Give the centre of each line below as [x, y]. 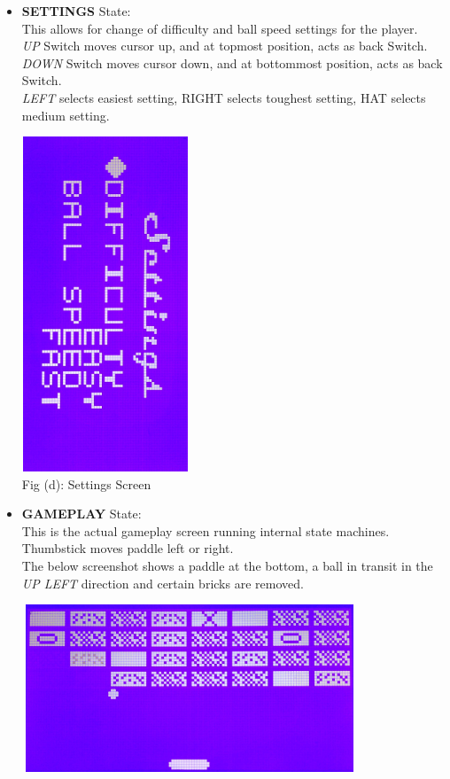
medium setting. [66, 115]
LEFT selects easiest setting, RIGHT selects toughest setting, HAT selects [224, 97]
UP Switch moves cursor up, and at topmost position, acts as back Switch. [225, 46]
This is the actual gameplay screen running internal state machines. [206, 530]
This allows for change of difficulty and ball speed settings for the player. [220, 28]
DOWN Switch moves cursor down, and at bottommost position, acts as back [232, 62]
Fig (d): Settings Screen [86, 483]
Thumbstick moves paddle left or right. [128, 548]
